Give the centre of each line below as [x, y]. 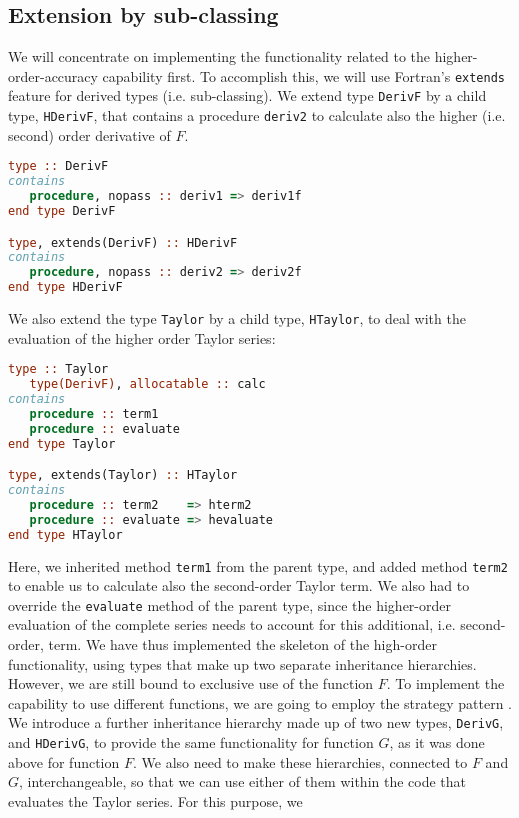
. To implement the [445, 683]
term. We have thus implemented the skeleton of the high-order [242, 644]
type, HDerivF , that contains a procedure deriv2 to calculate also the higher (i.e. [257, 115]
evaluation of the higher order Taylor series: [142, 337]
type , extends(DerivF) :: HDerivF [123, 242]
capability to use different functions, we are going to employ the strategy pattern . [260, 702]
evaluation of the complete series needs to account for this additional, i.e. [232, 624]
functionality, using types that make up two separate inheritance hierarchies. [242, 663]
